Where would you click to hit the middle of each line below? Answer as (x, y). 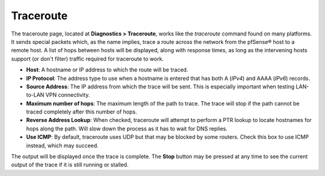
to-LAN (35, 95)
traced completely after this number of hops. (82, 112)
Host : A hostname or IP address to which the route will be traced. (107, 70)
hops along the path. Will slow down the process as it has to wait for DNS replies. (127, 129)
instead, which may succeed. (62, 145)
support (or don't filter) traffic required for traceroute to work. (87, 59)
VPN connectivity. (68, 95)
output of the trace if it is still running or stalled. (70, 165)
